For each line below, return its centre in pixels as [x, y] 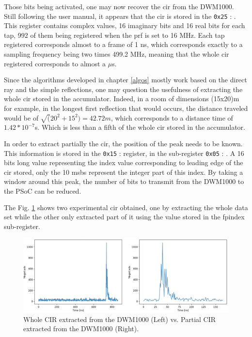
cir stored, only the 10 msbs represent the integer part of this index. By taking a [124, 172]
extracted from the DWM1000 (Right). [81, 329]
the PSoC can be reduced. [43, 191]
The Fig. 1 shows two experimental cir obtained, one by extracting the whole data [126, 207]
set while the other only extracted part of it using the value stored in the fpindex [124, 217]
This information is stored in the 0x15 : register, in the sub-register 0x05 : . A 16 [124, 153]
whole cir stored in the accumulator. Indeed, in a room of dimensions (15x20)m [122, 99]
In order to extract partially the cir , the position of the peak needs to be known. [123, 143]
